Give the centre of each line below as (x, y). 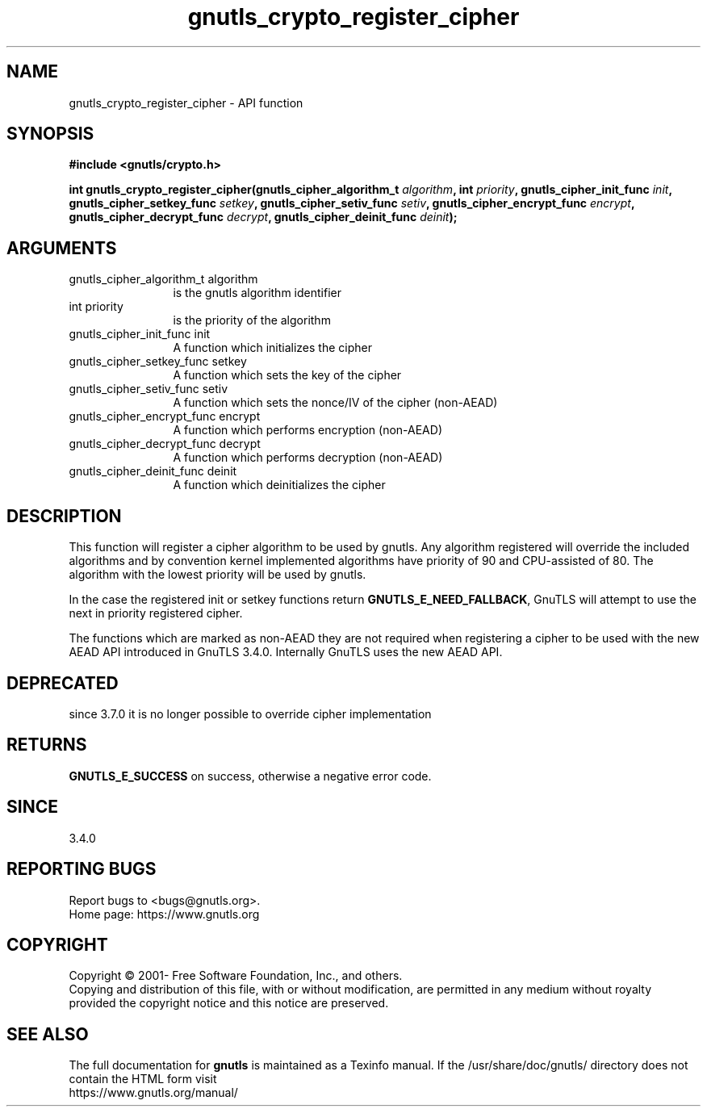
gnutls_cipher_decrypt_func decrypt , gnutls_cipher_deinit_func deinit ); (263, 217)
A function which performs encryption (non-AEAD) (307, 430)
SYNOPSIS (50, 134)
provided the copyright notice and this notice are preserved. (229, 1003)
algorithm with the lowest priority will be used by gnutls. (218, 575)
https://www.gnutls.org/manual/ (153, 1093)
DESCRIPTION (64, 516)
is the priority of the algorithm (252, 320)
